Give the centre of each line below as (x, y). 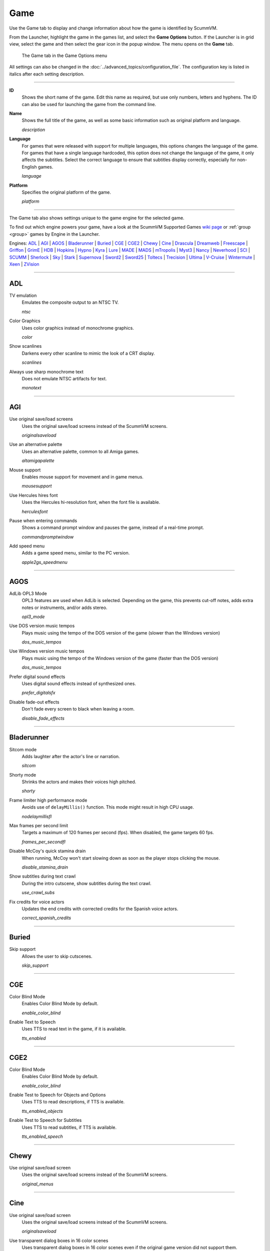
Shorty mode (23, 775)
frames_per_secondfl (44, 842)
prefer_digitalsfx (38, 693)
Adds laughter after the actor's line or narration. (71, 756)
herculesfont (35, 511)
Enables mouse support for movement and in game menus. (82, 477)
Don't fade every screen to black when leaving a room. (78, 709)
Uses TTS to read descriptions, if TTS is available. (73, 1102)
